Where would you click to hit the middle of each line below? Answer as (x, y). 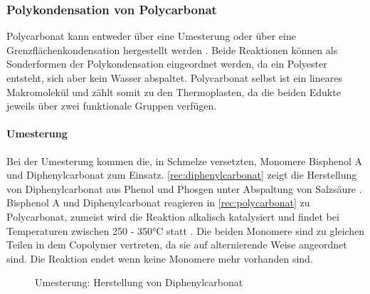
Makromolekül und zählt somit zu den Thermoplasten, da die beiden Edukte (174, 91)
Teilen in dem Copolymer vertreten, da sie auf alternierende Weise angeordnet (177, 245)
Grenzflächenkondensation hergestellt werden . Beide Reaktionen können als (172, 49)
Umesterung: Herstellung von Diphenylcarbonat (139, 282)
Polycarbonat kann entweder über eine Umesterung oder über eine (151, 36)
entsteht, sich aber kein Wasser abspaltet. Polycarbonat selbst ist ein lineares (174, 78)
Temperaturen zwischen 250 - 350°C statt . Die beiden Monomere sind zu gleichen (186, 230)
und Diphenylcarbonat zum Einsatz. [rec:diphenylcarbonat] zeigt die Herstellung (182, 175)
